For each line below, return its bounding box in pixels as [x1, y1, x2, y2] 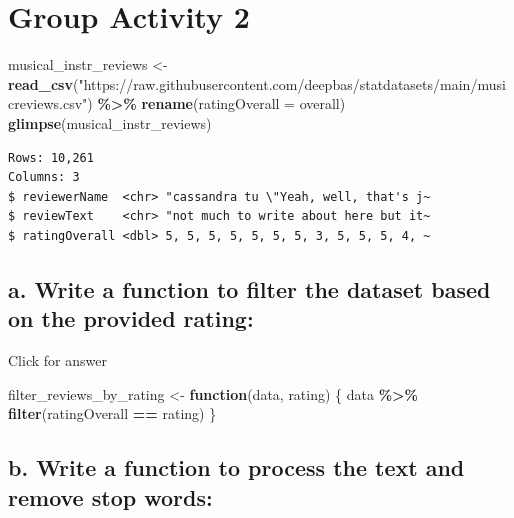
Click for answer [8, 350, 107, 371]
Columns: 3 [8, 170, 80, 185]
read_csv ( [8, 73, 79, 94]
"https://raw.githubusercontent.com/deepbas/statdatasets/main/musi [78, 73, 506, 94]
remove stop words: [8, 481, 213, 512]
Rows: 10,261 [8, 150, 94, 165]
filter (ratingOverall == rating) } [8, 403, 217, 424]
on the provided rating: [8, 303, 254, 334]
